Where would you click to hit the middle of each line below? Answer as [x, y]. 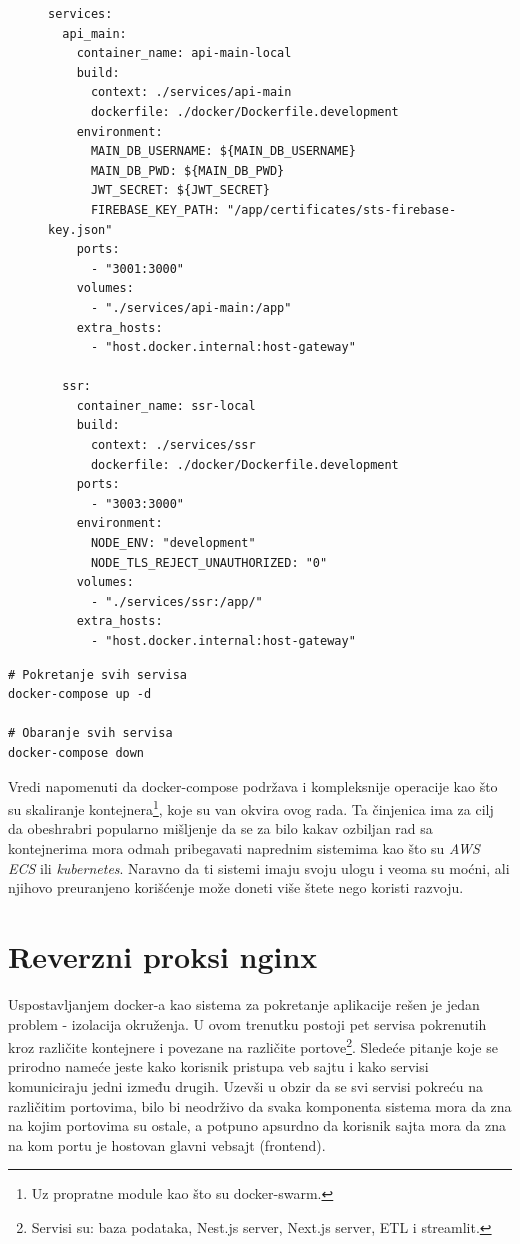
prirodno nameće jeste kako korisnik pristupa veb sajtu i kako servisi [218, 1066]
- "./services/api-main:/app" [191, 307]
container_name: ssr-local [166, 405]
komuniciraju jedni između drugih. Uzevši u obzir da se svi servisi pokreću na [246, 1085]
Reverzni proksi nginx [163, 955]
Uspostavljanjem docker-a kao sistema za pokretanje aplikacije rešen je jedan [244, 1003]
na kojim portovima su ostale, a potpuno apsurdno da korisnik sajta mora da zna [257, 1125]
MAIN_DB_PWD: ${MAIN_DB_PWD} [187, 170]
